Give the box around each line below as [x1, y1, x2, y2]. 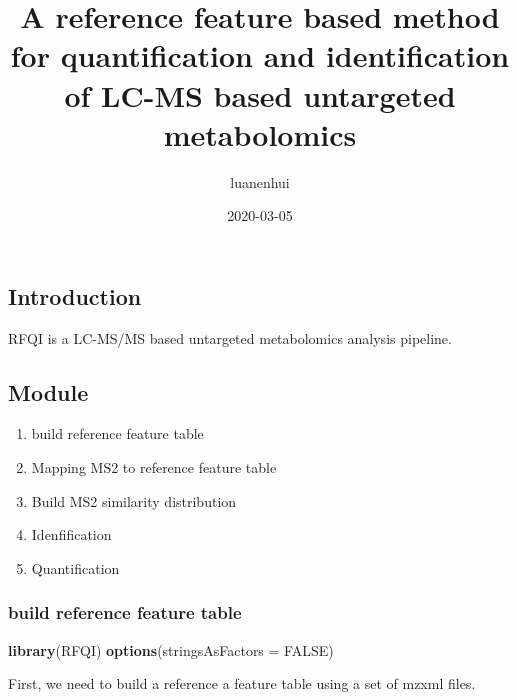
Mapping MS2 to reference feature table [31, 457, 277, 478]
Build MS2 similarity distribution [31, 490, 237, 511]
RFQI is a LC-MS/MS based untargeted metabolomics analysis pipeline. [8, 327, 452, 348]
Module [8, 376, 89, 407]
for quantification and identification [10, 35, 510, 76]
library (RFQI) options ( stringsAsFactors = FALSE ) [8, 639, 334, 660]
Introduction [8, 280, 142, 311]
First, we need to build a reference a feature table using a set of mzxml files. [8, 673, 476, 694]
